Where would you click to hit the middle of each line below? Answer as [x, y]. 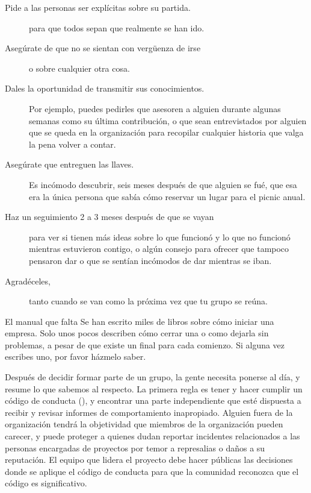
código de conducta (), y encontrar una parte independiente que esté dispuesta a [153, 400]
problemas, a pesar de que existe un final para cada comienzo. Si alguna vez [145, 344]
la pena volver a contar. [72, 144]
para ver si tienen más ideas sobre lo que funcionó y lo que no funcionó [160, 237]
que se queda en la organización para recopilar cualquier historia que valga [166, 132]
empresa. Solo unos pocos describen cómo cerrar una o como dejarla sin [137, 333]
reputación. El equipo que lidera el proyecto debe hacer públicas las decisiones [149, 460]
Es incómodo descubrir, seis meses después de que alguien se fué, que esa [163, 184]
